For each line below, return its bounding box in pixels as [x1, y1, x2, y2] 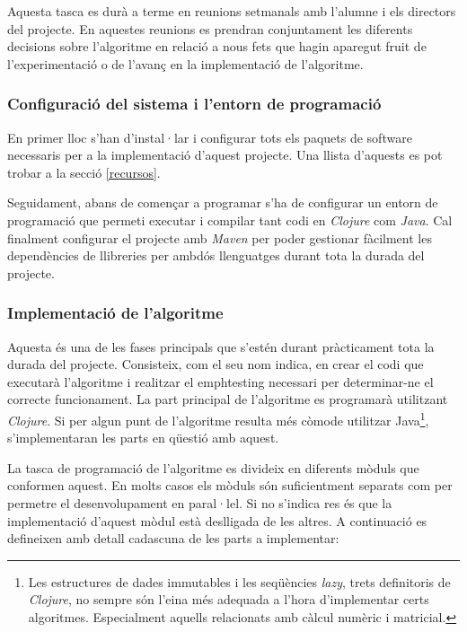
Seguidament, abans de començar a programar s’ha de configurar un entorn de [7, 193, 438, 212]
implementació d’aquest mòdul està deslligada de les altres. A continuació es [7, 511, 427, 530]
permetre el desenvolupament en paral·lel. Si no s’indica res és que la [7, 493, 392, 512]
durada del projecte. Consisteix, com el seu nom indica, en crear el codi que [7, 355, 424, 373]
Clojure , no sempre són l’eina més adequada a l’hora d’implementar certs [28, 590, 429, 609]
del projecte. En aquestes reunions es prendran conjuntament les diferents [7, 19, 413, 38]
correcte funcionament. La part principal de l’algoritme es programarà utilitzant [7, 390, 448, 408]
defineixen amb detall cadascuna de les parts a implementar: [7, 529, 339, 548]
